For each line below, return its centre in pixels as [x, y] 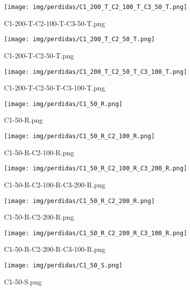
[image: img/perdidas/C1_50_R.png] [63, 104]
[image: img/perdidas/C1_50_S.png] [63, 265]
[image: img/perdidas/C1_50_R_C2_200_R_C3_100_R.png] [96, 233]
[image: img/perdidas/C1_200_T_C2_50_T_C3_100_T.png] [96, 72]
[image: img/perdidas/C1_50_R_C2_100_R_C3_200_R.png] [96, 169]
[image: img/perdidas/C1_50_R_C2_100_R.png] [79, 136]
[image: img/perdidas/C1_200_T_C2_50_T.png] [79, 39]
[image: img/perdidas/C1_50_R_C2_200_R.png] [79, 201]
